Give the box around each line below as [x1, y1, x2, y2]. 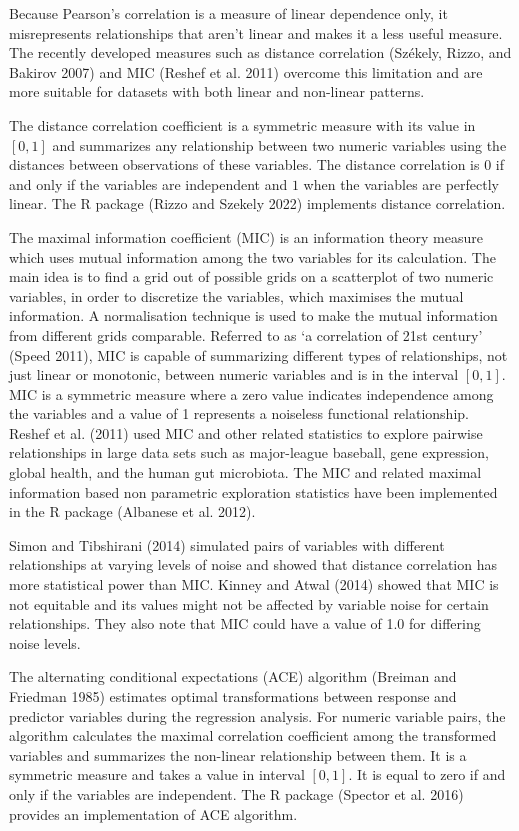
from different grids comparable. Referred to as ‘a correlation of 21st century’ [9, 324, 483, 345]
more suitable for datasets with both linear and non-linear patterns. [9, 81, 425, 102]
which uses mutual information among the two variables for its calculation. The [9, 246, 496, 267]
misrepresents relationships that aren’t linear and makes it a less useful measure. [9, 22, 503, 43]
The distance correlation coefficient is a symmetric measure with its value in [9, 114, 476, 135]
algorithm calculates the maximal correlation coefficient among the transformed [9, 725, 497, 746]
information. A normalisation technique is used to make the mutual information [9, 305, 498, 326]
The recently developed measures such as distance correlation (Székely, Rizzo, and [9, 42, 512, 63]
